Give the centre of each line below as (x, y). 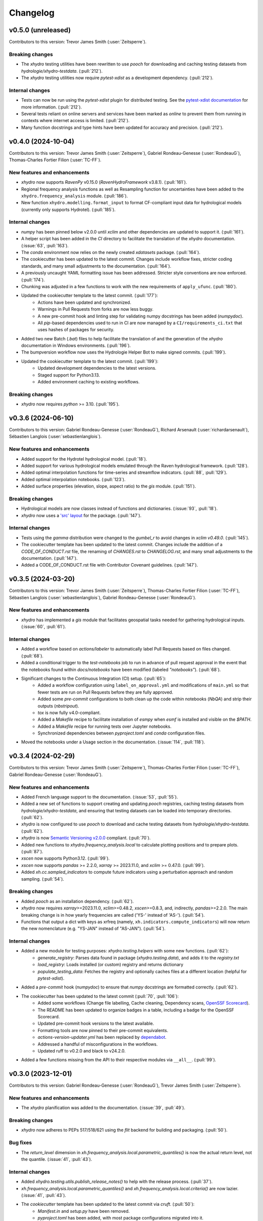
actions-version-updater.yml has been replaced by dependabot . (102, 1037)
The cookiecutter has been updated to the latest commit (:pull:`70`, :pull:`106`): (100, 996)
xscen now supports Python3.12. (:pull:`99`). (65, 858)
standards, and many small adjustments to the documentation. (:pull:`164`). (96, 266)
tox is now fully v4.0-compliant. (69, 713)
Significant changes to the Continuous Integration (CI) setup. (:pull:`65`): (94, 678)
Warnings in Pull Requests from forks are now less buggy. (95, 309)
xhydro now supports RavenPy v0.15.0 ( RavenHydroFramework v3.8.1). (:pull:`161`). (104, 182)
